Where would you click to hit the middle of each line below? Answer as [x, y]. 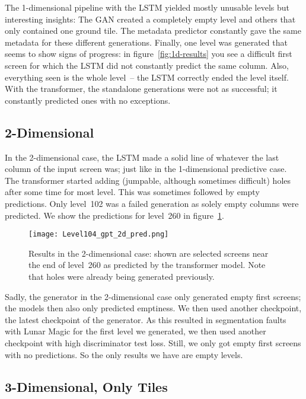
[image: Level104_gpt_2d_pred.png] [99, 234]
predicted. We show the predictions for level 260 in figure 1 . [114, 215]
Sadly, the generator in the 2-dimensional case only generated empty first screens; [153, 296]
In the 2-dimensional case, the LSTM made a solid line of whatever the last [142, 157]
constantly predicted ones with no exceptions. [88, 100]
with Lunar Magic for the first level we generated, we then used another [136, 331]
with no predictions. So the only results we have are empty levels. [124, 354]
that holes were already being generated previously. [122, 276]
